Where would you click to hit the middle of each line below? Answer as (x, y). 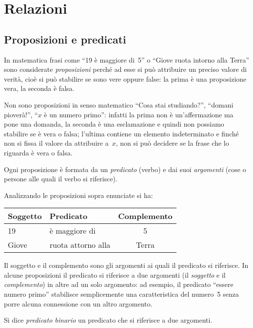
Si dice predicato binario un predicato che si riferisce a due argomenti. (108, 320)
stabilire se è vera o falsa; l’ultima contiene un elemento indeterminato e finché (121, 133)
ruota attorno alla (80, 245)
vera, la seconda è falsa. (39, 88)
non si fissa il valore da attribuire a (56, 143)
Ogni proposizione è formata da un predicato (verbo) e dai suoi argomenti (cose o (125, 169)
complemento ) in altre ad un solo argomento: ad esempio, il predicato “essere (119, 284)
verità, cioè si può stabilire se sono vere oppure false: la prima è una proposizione (125, 78)
